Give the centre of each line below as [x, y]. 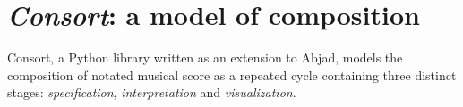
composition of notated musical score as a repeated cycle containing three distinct [232, 74]
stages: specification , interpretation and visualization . [152, 92]
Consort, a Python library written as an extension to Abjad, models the [205, 58]
